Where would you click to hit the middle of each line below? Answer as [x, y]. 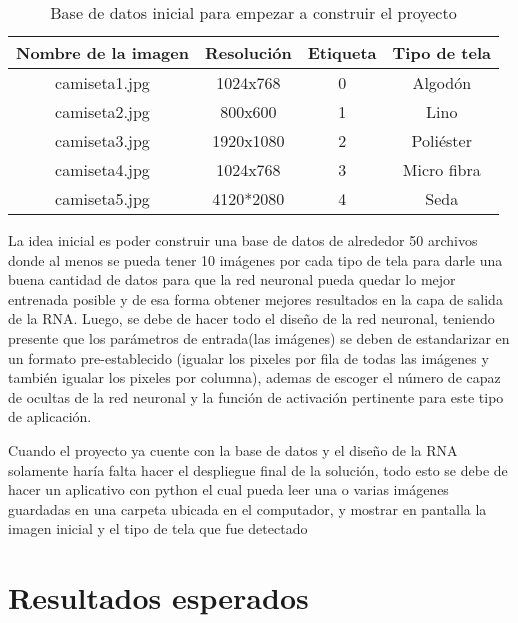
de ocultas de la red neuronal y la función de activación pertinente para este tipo [256, 396]
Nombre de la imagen [102, 52]
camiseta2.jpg [102, 111]
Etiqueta [342, 52]
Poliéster [441, 140]
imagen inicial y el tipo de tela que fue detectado [158, 528]
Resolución [248, 52]
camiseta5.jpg [102, 198]
